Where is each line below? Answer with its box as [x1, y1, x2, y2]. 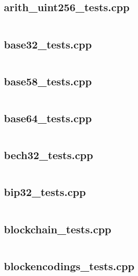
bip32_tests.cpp [4, 184, 86, 199]
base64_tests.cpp [4, 111, 92, 125]
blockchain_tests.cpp [4, 221, 111, 236]
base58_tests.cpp [4, 73, 92, 88]
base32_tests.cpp [4, 36, 92, 51]
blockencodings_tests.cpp [4, 258, 135, 273]
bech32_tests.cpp [4, 147, 93, 162]
